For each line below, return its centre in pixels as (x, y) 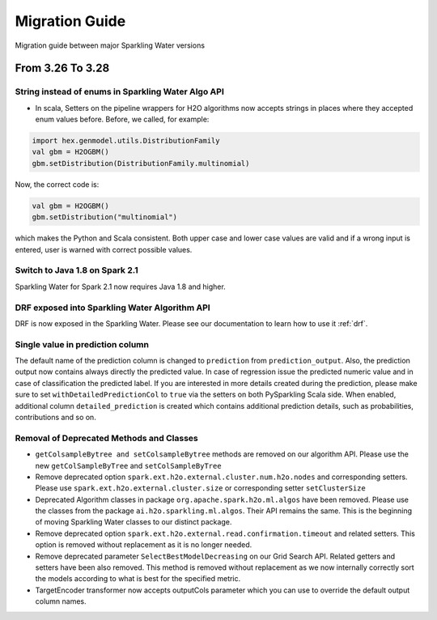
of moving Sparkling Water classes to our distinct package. (134, 522)
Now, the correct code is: (57, 184)
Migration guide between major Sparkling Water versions (110, 45)
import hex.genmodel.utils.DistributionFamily (126, 141)
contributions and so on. (55, 417)
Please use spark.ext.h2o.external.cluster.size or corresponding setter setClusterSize (200, 488)
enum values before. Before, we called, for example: (122, 119)
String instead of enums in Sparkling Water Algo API (119, 91)
